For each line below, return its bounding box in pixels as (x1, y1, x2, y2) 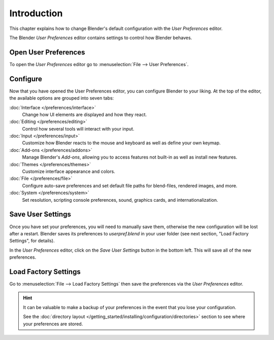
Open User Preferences (9, 48, 85, 56)
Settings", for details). (9, 238, 55, 244)
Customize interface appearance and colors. (22, 168, 115, 175)
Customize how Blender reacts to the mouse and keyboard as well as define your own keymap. (22, 140, 221, 146)
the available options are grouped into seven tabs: (9, 95, 114, 101)
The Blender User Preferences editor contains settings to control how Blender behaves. (9, 35, 192, 41)
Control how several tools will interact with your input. (22, 126, 134, 132)
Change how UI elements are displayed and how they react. (22, 111, 147, 117)
